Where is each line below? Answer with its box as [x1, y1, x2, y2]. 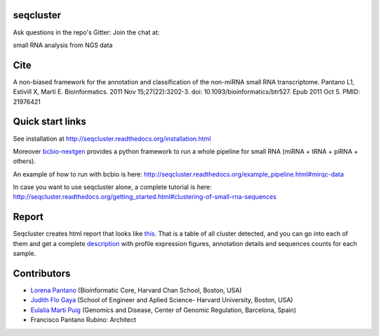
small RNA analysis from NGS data [13, 41, 113, 49]
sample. [13, 250, 36, 258]
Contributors [13, 267, 71, 279]
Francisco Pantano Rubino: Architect [30, 316, 136, 324]
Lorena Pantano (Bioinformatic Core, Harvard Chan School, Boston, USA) [30, 286, 242, 295]
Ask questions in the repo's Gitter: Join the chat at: [13, 28, 160, 37]
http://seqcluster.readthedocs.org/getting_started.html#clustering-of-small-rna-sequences [13, 193, 277, 201]
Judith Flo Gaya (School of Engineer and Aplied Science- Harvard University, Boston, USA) [30, 296, 293, 304]
